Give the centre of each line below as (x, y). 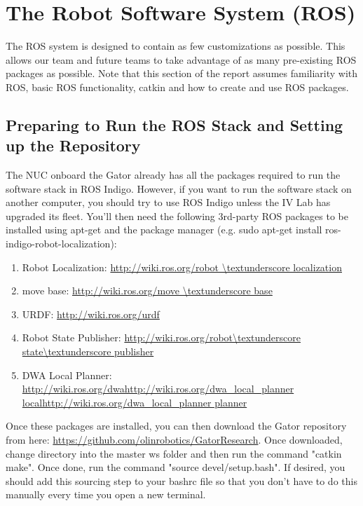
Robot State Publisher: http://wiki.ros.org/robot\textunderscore (162, 337)
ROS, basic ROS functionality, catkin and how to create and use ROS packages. (177, 87)
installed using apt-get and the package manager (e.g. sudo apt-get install (164, 230)
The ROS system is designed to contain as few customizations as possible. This (176, 46)
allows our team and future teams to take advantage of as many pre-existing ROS (181, 59)
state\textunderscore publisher (88, 351)
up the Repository (73, 145)
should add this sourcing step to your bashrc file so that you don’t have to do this (181, 480)
